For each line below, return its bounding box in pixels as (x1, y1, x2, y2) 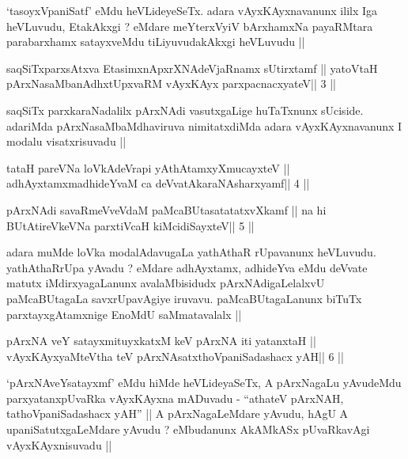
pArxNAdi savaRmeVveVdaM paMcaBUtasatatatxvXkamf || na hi (6, 201, 327, 218)
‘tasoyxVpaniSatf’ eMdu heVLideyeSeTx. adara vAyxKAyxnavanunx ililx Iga (6, 2, 378, 18)
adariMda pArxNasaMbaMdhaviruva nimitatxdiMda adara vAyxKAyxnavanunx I (6, 117, 402, 134)
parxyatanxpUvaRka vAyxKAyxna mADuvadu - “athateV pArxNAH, (6, 389, 344, 406)
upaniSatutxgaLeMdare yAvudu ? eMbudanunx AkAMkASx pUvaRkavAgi (6, 421, 370, 438)
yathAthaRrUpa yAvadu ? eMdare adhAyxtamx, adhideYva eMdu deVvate (6, 259, 368, 275)
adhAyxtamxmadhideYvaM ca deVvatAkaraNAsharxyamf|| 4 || (6, 175, 310, 192)
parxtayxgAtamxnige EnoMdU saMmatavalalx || (6, 305, 242, 322)
